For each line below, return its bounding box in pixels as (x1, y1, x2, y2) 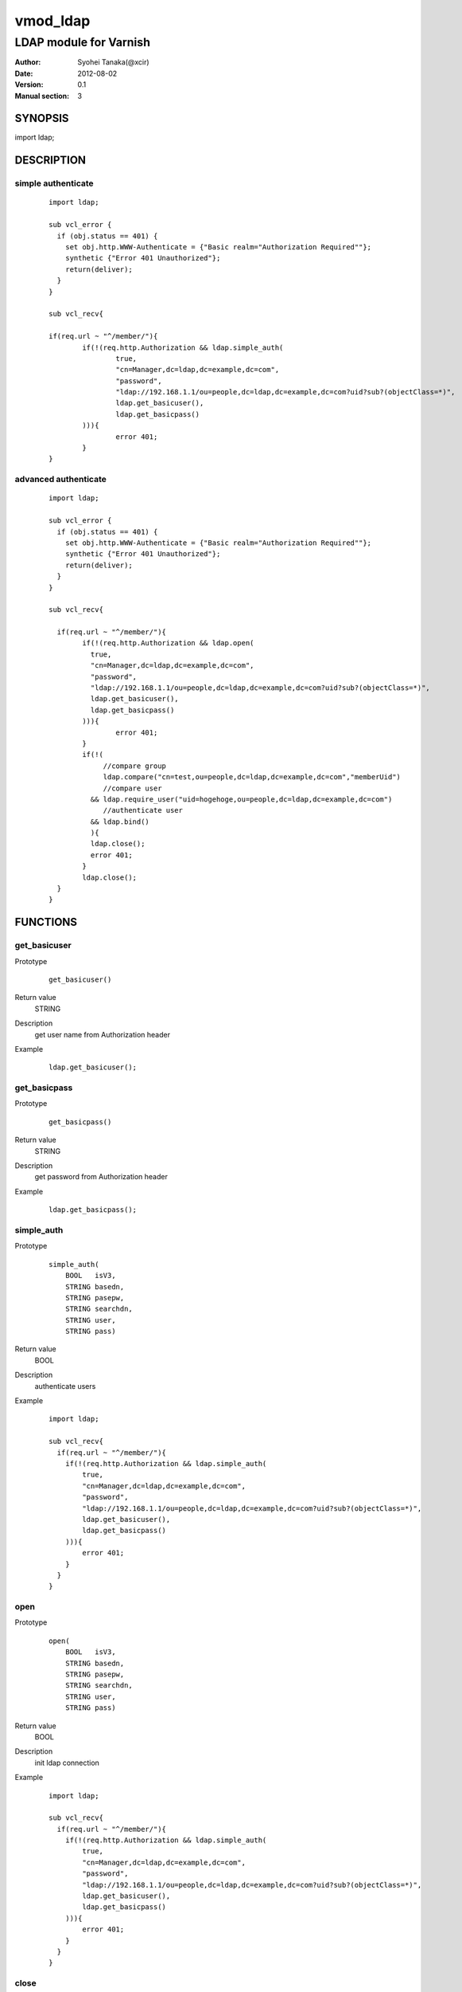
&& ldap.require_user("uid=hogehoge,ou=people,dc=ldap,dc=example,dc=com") (90, 794, 393, 804)
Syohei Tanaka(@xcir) (77, 57, 150, 67)
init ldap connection (34, 1758, 99, 1767)
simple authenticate (14, 178, 95, 189)
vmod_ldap (14, 12, 91, 29)
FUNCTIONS (14, 916, 78, 929)
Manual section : (14, 91, 70, 100)
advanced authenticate (14, 474, 107, 485)
